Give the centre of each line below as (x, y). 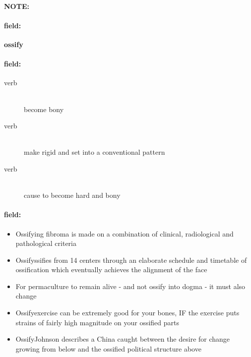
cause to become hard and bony (72, 195)
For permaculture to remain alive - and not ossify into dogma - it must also (130, 286)
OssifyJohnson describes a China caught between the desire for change (123, 339)
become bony (44, 109)
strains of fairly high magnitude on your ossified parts (97, 322)
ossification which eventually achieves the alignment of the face (111, 269)
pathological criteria (46, 243)
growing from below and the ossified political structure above (108, 348)
